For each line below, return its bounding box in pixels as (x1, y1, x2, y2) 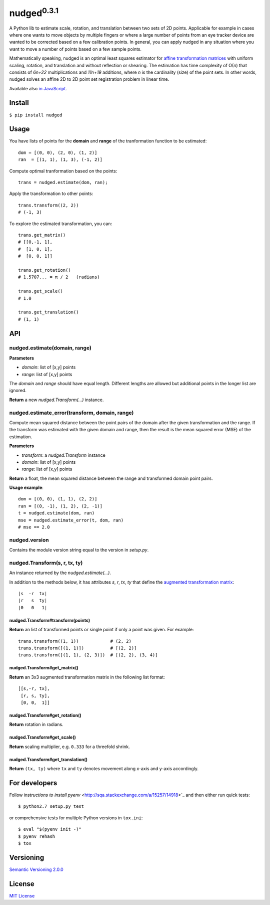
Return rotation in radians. (9, 721, 63, 728)
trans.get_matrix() (18, 232, 66, 238)
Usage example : (9, 484, 43, 491)
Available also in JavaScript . (9, 85, 67, 91)
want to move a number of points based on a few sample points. (9, 46, 142, 52)
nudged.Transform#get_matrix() (9, 665, 78, 671)
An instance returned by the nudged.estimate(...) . (9, 570, 111, 576)
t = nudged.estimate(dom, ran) (18, 510, 95, 516)
